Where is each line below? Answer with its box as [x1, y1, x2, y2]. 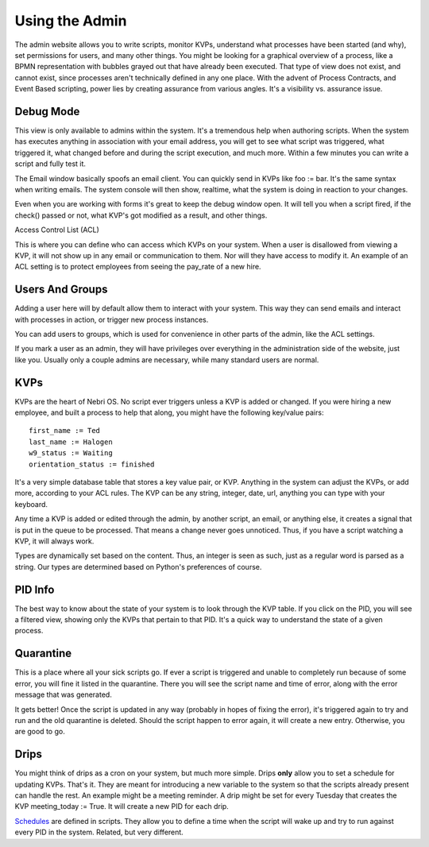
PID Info [14, 582, 55, 596]
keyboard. [14, 499, 48, 509]
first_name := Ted [29, 426, 101, 435]
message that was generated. [14, 690, 113, 699]
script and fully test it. [14, 159, 87, 168]
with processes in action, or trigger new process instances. [14, 315, 209, 324]
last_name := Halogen [29, 437, 113, 447]
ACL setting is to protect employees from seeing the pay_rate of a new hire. [14, 262, 261, 272]
